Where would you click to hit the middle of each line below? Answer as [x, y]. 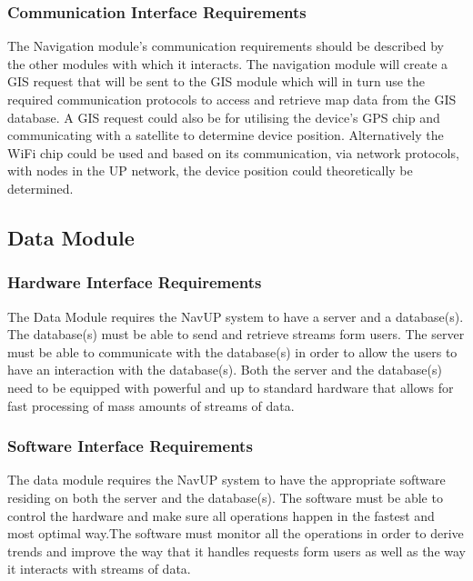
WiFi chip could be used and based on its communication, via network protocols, [233, 152]
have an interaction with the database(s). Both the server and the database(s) [225, 370]
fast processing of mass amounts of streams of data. [151, 405]
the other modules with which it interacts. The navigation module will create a [228, 63]
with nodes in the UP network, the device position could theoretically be [210, 170]
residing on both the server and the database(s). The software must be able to [225, 497]
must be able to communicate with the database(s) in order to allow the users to [232, 351]
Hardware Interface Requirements [135, 282]
